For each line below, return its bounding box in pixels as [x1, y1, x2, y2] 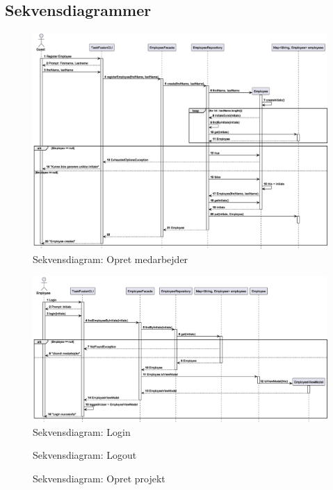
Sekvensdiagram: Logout [33, 448, 137, 462]
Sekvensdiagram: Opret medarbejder [33, 252, 188, 266]
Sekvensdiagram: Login [33, 424, 131, 439]
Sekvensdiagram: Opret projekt [33, 471, 165, 485]
